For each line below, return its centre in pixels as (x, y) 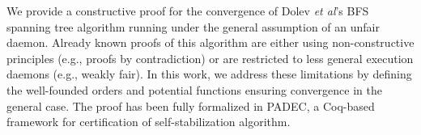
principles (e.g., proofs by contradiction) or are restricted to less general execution (210, 58)
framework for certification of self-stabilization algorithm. (149, 122)
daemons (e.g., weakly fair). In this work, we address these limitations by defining (209, 74)
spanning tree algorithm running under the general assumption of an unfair (193, 26)
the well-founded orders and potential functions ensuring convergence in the (194, 89)
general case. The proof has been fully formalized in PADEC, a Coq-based (191, 105)
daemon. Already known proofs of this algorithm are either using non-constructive (210, 42)
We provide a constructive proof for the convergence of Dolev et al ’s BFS (188, 11)
